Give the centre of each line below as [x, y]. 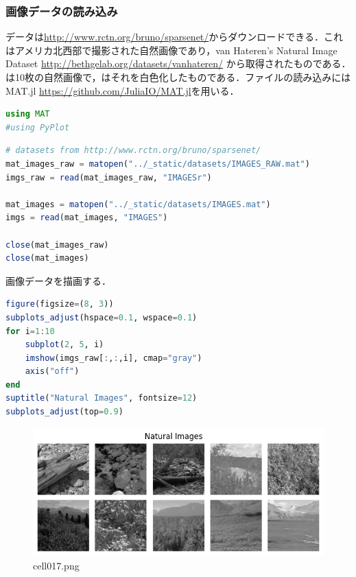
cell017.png [56, 565]
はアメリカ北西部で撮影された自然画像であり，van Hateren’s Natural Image [171, 50]
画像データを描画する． [58, 280]
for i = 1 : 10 [30, 331]
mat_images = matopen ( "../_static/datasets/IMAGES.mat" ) [138, 204]
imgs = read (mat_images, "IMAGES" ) [87, 218]
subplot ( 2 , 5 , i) [64, 345]
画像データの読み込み [62, 11]
